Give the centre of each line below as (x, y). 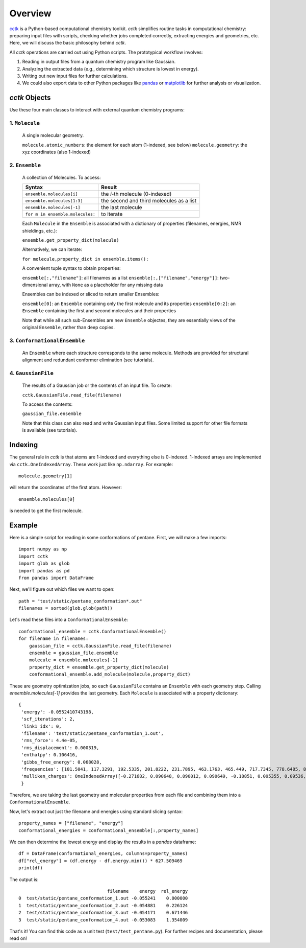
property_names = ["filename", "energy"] (71, 823)
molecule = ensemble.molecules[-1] (73, 660)
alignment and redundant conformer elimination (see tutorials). (88, 360)
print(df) (31, 868)
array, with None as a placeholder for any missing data (106, 285)
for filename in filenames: (54, 639)
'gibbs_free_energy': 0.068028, (61, 762)
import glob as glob (44, 564)
